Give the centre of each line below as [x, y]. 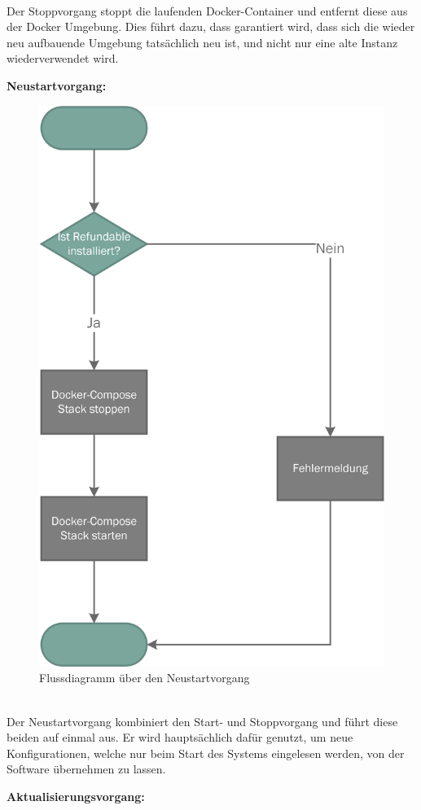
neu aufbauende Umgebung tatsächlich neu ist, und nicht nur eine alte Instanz [202, 42]
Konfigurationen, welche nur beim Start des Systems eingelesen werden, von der [206, 753]
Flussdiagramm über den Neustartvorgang [145, 678]
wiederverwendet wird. [63, 58]
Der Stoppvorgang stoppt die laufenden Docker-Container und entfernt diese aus [207, 10]
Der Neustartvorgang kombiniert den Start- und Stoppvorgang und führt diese [202, 721]
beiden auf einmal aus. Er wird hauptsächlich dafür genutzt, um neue [180, 737]
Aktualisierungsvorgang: [76, 796]
